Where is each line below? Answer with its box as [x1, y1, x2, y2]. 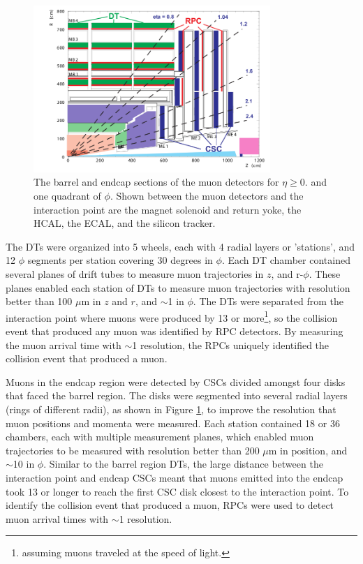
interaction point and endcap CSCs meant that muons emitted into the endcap [6, 470, 343, 485]
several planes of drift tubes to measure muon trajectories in [6, 267, 264, 281]
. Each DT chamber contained [221, 253, 350, 267]
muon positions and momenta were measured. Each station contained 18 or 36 [6, 415, 340, 430]
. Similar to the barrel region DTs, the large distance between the [43, 457, 323, 471]
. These [309, 267, 341, 281]
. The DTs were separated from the [193, 294, 343, 309]
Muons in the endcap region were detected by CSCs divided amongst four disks [6, 374, 346, 389]
